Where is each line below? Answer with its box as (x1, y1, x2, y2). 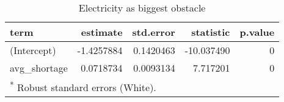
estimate (81, 25, 123, 39)
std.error (132, 25, 175, 39)
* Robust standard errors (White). (10, 78, 156, 95)
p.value (239, 25, 275, 39)
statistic (191, 25, 230, 39)
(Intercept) (10, 43, 56, 57)
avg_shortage (10, 61, 68, 75)
